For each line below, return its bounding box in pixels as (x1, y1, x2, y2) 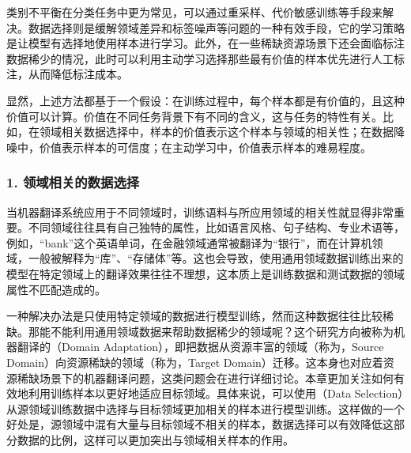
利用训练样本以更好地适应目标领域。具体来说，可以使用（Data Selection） (28, 385, 404, 402)
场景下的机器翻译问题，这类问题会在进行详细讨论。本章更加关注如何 (39, 369, 394, 386)
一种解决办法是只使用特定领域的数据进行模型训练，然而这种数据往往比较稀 (6, 308, 394, 324)
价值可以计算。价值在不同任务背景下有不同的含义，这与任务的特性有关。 (6, 108, 383, 124)
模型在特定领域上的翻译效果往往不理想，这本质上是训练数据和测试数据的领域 (6, 265, 405, 281)
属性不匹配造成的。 (6, 281, 106, 297)
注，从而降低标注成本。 (6, 66, 128, 82)
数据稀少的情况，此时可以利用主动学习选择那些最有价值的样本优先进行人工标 (6, 50, 405, 66)
